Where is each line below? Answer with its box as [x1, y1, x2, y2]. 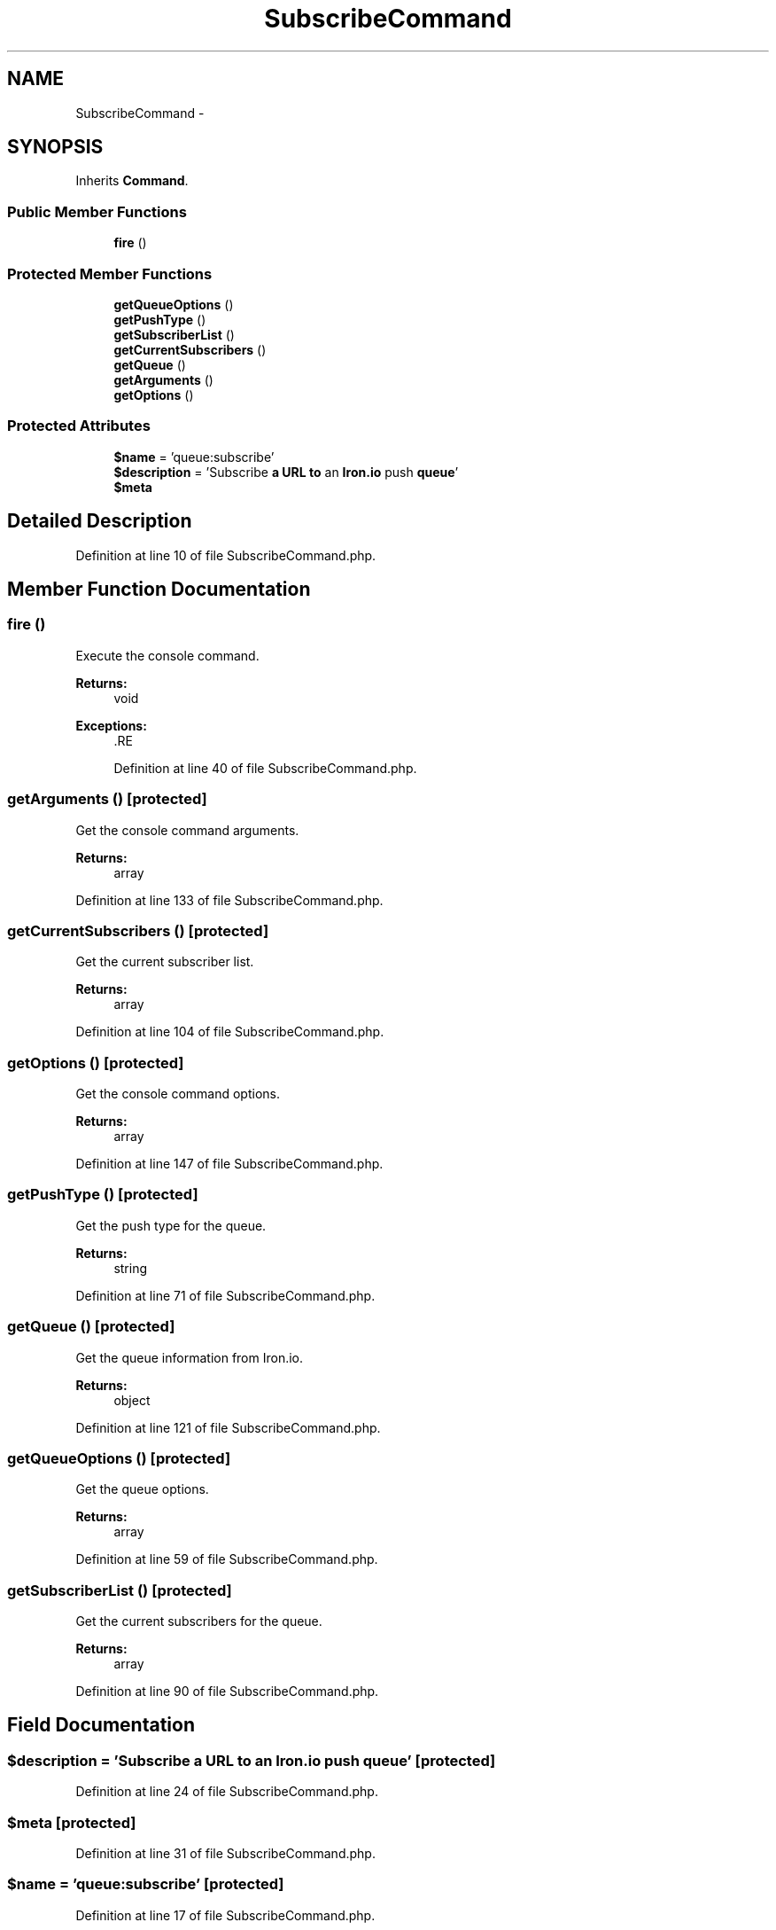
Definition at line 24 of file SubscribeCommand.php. [75, 1784, 378, 1800]
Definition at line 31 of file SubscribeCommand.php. [75, 1845, 376, 1861]
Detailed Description [7, 510, 192, 533]
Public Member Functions [7, 202, 187, 221]
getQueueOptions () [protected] [7, 1449, 231, 1467]
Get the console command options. [75, 1086, 281, 1101]
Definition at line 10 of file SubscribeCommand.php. [75, 547, 376, 563]
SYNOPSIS [7, 136, 104, 159]
